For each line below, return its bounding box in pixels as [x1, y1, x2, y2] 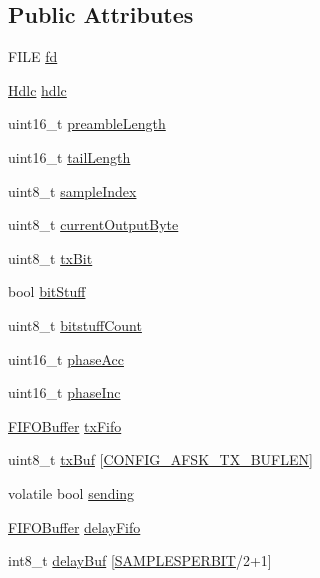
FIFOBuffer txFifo [8, 415, 122, 436]
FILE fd [8, 46, 58, 67]
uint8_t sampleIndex [8, 180, 137, 201]
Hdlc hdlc [8, 79, 67, 100]
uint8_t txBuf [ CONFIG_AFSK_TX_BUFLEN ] [8, 449, 313, 470]
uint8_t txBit [8, 247, 93, 268]
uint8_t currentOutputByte [8, 214, 179, 235]
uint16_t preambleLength [8, 113, 166, 134]
